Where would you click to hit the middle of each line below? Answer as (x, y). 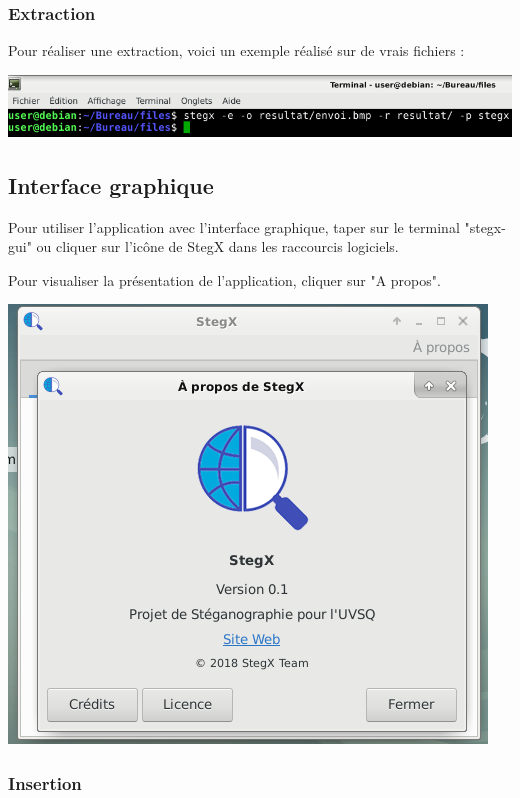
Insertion (45, 782)
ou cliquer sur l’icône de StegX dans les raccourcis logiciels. (217, 246)
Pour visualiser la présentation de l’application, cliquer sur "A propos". (224, 279)
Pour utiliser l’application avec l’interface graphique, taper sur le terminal (234, 226)
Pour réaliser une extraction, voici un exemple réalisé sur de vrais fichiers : (236, 50)
